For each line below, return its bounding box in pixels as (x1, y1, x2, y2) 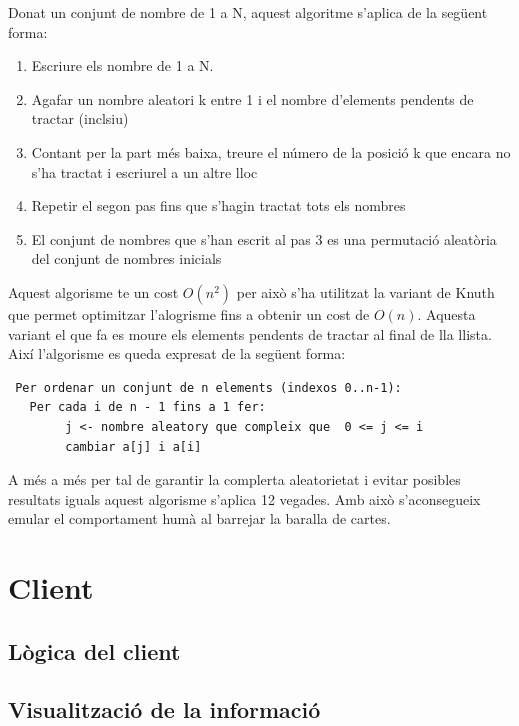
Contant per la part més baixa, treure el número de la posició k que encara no (31, 141, 511, 162)
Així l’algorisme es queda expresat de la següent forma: (8, 343, 346, 364)
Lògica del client (8, 635, 181, 666)
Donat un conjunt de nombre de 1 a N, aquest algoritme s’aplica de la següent (8, 2, 488, 22)
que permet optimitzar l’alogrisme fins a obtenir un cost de (8, 303, 370, 324)
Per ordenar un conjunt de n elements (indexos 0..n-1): (15, 380, 402, 395)
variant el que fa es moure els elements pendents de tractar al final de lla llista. (8, 323, 492, 344)
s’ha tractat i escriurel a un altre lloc (31, 161, 258, 182)
